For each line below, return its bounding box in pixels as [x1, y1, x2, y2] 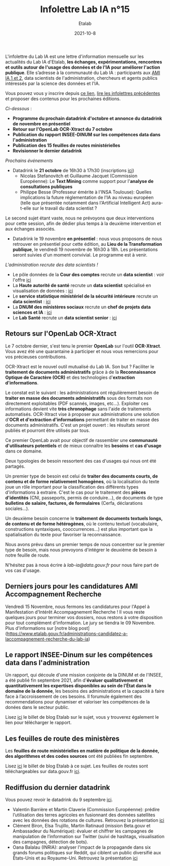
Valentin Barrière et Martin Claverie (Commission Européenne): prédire [12, 807, 160, 812]
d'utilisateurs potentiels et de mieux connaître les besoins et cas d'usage [5, 442, 162, 448]
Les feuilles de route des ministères [5, 734, 120, 743]
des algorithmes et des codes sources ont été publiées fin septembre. [5, 753, 153, 759]
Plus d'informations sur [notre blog [5, 625, 78, 631]
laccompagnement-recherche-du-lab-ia [5, 636, 89, 642]
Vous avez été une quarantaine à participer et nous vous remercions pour [5, 348, 158, 354]
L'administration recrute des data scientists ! [5, 262, 98, 268]
